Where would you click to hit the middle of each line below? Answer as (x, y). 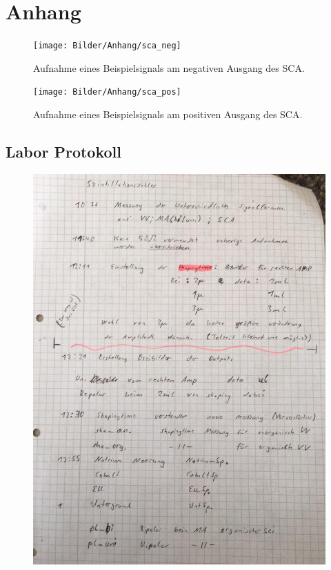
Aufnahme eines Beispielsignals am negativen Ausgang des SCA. (169, 67)
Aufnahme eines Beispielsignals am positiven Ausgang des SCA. (168, 114)
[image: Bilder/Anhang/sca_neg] (107, 46)
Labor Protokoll (63, 152)
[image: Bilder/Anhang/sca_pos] (107, 92)
